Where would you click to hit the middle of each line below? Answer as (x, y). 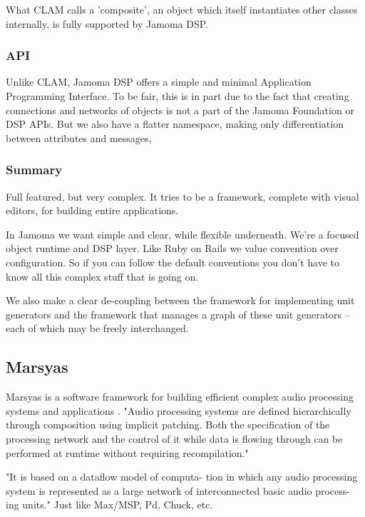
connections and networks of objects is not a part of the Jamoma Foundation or (180, 110)
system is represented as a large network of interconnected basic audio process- (178, 490)
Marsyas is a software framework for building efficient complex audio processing (180, 397)
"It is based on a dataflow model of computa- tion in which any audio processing (182, 477)
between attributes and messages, (79, 137)
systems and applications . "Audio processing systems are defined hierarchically (179, 410)
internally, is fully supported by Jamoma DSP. (107, 23)
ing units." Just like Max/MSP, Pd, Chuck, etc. (109, 505)
